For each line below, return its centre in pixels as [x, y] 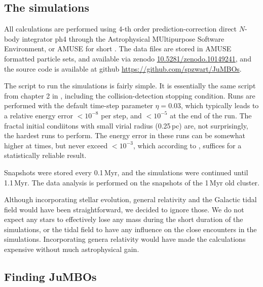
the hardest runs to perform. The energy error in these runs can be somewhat [125, 135]
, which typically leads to [220, 105]
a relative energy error [39, 115]
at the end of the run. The [211, 115]
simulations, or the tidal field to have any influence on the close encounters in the [130, 229]
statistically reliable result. [45, 155]
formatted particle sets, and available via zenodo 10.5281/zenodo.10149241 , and [128, 58]
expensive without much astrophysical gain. [72, 249]
